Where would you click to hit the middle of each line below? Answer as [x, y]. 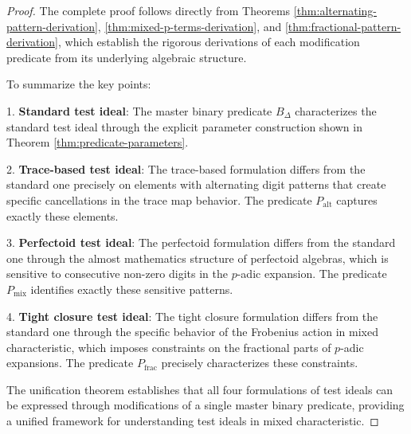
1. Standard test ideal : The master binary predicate [139, 110]
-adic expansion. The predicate [312, 274]
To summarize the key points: [79, 84]
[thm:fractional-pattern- [343, 26]
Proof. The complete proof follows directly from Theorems [149, 10]
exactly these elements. [63, 215]
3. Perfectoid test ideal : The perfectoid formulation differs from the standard [201, 242]
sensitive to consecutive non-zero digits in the [117, 274]
